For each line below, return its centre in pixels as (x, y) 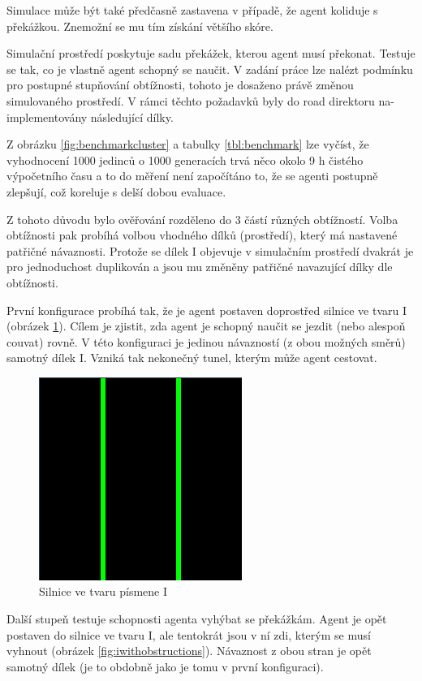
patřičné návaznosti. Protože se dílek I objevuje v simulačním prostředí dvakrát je (210, 250)
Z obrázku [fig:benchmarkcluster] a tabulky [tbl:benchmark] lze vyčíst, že (188, 144)
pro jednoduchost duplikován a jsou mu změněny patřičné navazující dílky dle (200, 267)
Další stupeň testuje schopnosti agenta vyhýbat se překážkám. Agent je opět (197, 619)
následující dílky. (132, 116)
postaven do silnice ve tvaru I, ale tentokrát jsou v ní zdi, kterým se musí (189, 634)
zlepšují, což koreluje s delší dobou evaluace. (116, 191)
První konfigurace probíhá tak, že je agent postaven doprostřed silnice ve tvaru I (207, 310)
